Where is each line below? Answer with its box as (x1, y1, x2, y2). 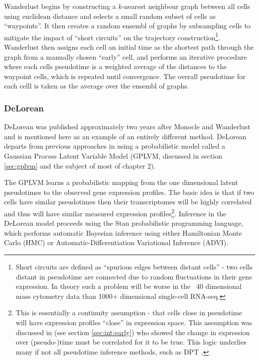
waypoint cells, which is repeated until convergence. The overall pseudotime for (4, 71, 246, 81)
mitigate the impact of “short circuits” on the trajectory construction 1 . (4, 30, 221, 42)
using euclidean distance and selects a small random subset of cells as (4, 10, 216, 21)
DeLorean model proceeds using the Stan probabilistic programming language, (4, 218, 244, 228)
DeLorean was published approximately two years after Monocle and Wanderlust (4, 121, 251, 132)
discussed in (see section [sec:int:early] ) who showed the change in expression (15, 327, 250, 337)
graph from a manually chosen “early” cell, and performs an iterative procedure (4, 51, 247, 62)
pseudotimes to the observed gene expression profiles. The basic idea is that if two (4, 186, 255, 197)
